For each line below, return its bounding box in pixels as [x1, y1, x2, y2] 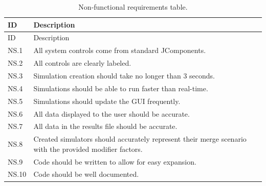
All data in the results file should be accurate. [33, 121, 178, 131]
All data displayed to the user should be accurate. [33, 108, 190, 119]
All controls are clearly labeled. [33, 58, 131, 68]
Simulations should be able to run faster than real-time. [33, 83, 208, 93]
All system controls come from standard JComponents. [33, 45, 206, 56]
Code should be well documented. [33, 169, 139, 179]
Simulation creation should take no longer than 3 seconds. [33, 70, 215, 81]
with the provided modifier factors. [33, 143, 143, 154]
